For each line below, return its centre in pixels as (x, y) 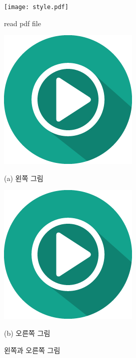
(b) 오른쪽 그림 (27, 333)
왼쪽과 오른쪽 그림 (32, 350)
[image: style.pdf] (36, 7)
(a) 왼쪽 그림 (24, 178)
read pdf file (22, 23)
